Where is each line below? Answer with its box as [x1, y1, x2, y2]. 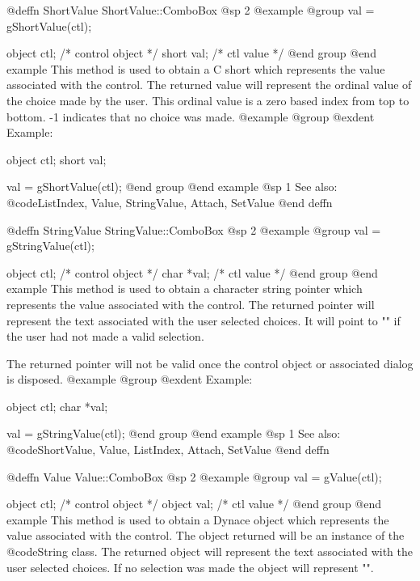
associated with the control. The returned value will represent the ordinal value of [6, 76, 412, 93]
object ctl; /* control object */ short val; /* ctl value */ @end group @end [6, 45, 376, 61]
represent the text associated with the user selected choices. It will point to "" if [6, 312, 401, 329]
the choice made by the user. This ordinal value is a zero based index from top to [6, 91, 409, 108]
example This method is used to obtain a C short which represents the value [6, 60, 385, 77]
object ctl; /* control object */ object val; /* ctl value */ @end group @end [6, 495, 382, 512]
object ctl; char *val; [6, 397, 108, 414]
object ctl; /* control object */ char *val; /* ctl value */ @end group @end [6, 264, 378, 281]
